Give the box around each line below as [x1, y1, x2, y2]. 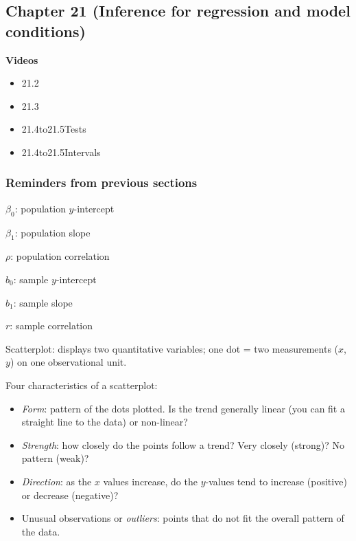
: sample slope [13, 295, 73, 309]
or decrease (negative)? [21, 487, 119, 502]
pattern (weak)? [21, 451, 89, 465]
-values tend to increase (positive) [205, 474, 347, 488]
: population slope [14, 225, 91, 239]
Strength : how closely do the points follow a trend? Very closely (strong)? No [21, 437, 345, 452]
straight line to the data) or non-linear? [21, 415, 188, 429]
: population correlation [10, 249, 110, 263]
